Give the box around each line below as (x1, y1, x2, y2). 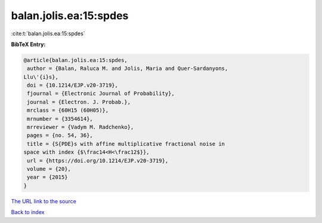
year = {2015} (27, 174, 68, 181)
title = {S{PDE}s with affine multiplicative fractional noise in (27, 140, 225, 147)
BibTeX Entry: (11, 41, 46, 48)
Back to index (11, 209, 45, 216)
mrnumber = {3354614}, (27, 115, 94, 122)
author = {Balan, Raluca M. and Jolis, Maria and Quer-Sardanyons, (27, 65, 228, 72)
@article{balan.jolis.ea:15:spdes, (23, 57, 128, 63)
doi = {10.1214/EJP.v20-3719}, (27, 82, 119, 89)
